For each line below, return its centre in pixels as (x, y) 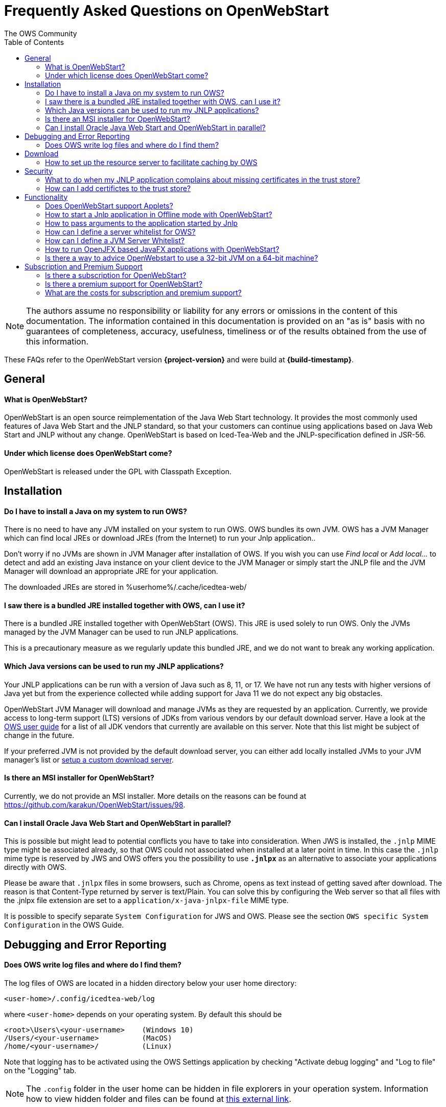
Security (39, 171)
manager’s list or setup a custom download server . (89, 759)
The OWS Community (41, 33)
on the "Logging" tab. (40, 1070)
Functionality (46, 197)
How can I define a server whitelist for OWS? (120, 232)
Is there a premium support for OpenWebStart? (124, 284)
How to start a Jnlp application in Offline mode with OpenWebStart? (159, 214)
